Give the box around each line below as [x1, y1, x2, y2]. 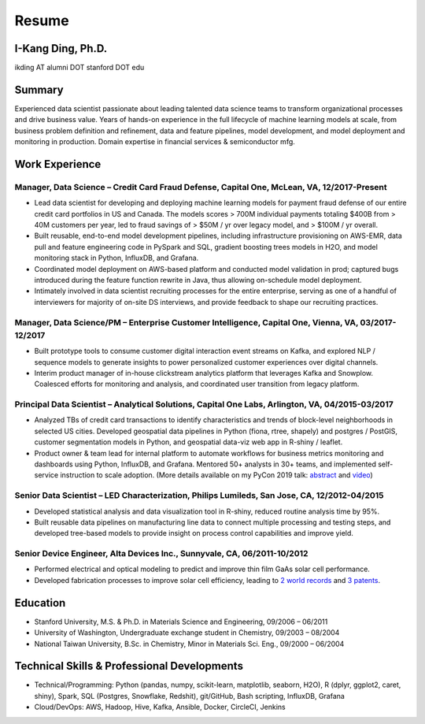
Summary [14, 83, 64, 96]
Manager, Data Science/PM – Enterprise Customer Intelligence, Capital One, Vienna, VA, [14, 317, 359, 328]
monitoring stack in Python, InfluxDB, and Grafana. [34, 253, 199, 263]
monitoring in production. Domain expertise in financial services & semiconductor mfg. [14, 137, 295, 147]
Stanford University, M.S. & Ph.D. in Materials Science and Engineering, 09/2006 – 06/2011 [34, 617, 328, 626]
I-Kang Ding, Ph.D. [14, 42, 108, 55]
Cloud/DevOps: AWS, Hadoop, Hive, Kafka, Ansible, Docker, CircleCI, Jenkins [34, 702, 286, 712]
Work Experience [14, 158, 102, 171]
